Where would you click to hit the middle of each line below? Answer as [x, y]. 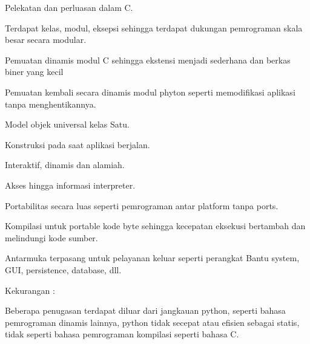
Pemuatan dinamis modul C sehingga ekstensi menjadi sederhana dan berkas [148, 60]
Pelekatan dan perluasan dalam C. [69, 7]
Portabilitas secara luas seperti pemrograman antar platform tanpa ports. [142, 205]
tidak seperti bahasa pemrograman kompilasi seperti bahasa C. [122, 334]
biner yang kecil [34, 72]
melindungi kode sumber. [51, 237]
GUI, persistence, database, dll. [63, 269]
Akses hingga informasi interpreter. [70, 185]
